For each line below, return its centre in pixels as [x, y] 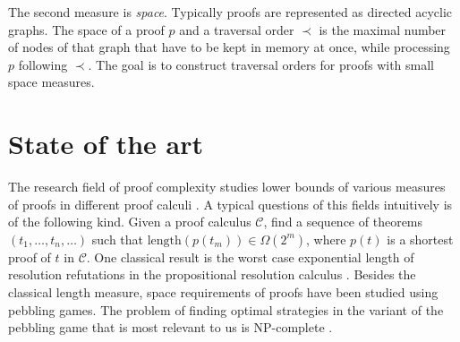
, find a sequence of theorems [343, 222]
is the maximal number [383, 29]
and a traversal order [237, 29]
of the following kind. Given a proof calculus [130, 222]
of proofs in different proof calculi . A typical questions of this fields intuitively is [230, 204]
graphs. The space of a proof [86, 29]
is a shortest [420, 239]
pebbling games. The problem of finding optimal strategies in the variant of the [226, 309]
